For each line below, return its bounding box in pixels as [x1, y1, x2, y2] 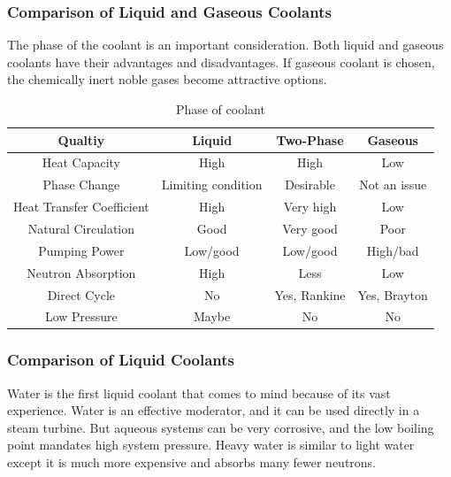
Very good [282, 219, 338, 237]
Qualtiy [57, 130, 105, 149]
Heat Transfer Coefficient [13, 197, 149, 216]
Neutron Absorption [27, 263, 136, 281]
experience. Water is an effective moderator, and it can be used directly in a [7, 401, 420, 419]
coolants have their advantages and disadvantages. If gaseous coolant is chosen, [7, 52, 435, 71]
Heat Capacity [42, 153, 121, 172]
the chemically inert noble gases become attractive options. [7, 70, 327, 88]
